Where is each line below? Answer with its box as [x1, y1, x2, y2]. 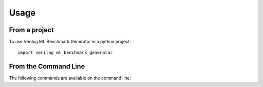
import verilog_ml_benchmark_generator [18, 50, 113, 55]
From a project [9, 26, 54, 34]
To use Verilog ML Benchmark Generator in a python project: [9, 39, 131, 45]
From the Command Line [9, 62, 85, 70]
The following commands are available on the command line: [9, 75, 131, 81]
